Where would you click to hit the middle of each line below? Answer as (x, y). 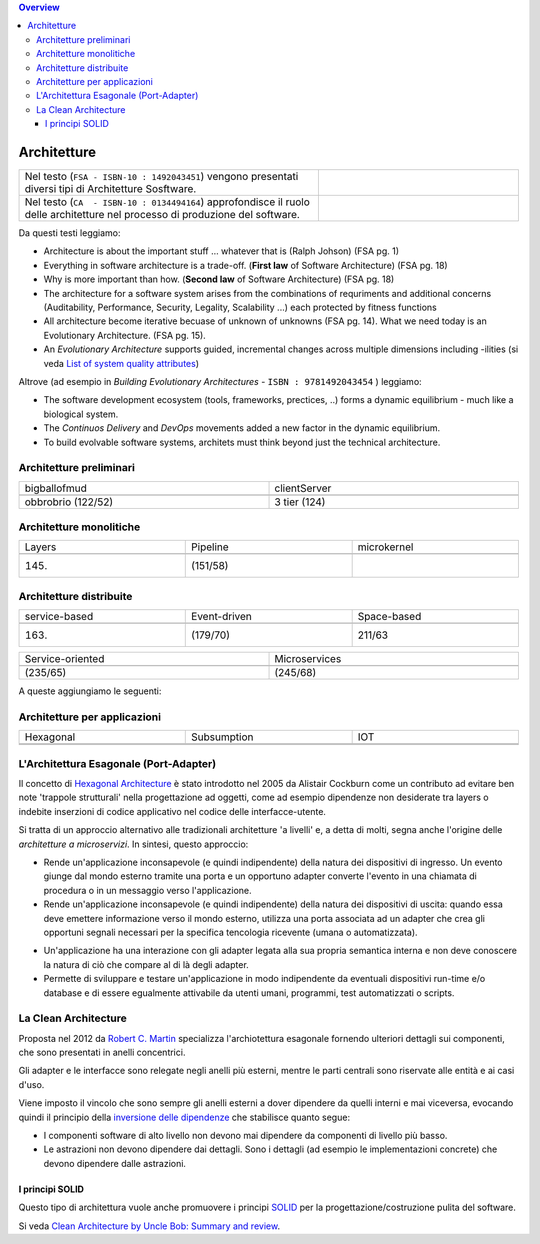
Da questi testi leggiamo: (69, 233)
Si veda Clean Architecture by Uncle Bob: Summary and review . (149, 1226)
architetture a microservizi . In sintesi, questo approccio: (133, 844)
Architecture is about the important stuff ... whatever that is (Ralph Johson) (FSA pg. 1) (221, 251)
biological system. (81, 414)
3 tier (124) (300, 502)
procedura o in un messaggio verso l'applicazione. (147, 890)
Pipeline (210, 547)
